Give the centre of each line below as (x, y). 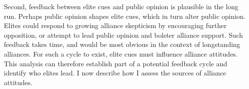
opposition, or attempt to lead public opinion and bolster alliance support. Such (124, 35)
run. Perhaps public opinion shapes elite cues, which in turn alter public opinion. (125, 16)
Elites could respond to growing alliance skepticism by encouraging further (115, 25)
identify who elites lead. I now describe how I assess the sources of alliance (115, 73)
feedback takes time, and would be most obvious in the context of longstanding (122, 44)
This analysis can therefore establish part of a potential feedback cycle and (116, 63)
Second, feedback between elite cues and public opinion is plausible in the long (121, 6)
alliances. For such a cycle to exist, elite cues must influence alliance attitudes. (121, 53)
